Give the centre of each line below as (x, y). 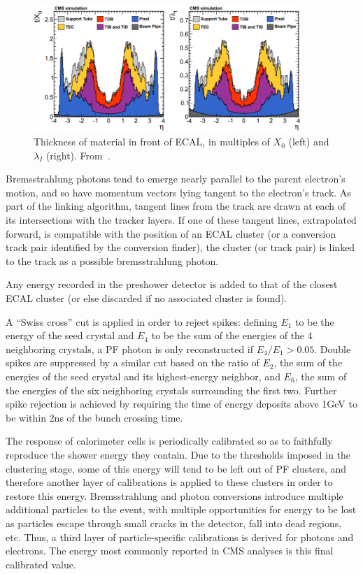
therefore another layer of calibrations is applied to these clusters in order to (169, 482)
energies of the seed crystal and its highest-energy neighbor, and (143, 376)
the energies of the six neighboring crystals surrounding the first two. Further (171, 390)
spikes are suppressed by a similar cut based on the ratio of (133, 363)
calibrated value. (41, 564)
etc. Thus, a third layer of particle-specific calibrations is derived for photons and (180, 537)
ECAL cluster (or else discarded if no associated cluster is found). (147, 298)
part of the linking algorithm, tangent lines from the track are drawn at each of (176, 206)
